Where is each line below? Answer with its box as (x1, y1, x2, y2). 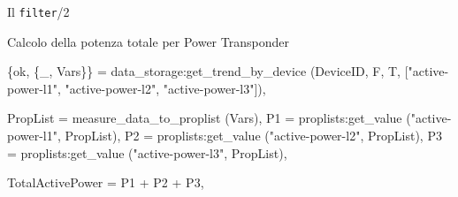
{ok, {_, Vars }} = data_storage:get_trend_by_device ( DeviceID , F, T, (7, 62, 401, 80)
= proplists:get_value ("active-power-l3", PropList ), (7, 143, 287, 162)
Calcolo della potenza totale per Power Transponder (7, 32, 289, 50)
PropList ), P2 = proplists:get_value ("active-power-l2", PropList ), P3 (65, 126, 442, 145)
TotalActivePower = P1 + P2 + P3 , (7, 173, 204, 192)
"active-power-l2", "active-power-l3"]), (65, 79, 266, 97)
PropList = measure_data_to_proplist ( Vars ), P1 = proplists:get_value (7, 109, 402, 127)
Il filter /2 (7, 3, 70, 20)
